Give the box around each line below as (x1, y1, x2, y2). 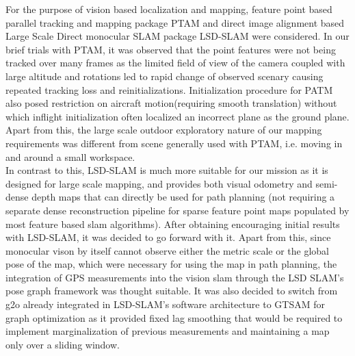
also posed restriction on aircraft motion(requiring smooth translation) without (5, 96, 337, 110)
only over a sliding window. (5, 337, 120, 351)
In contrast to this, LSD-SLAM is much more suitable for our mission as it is (5, 163, 328, 177)
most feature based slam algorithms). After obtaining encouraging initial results (5, 216, 340, 231)
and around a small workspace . (5, 149, 135, 164)
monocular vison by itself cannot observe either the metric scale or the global (5, 243, 329, 257)
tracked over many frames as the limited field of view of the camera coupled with (5, 55, 345, 70)
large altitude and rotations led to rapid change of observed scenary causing (5, 68, 324, 83)
